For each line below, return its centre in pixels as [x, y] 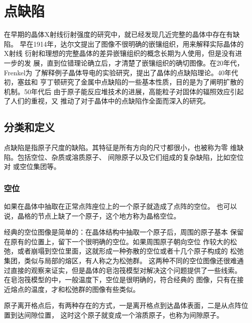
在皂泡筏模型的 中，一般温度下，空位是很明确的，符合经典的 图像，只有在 [120, 280]
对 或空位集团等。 [32, 166]
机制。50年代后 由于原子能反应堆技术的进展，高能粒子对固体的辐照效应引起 [124, 91]
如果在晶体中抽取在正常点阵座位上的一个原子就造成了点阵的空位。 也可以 [120, 206]
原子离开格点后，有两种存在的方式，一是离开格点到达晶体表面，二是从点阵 [123, 305]
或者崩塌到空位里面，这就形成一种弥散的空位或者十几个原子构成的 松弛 [130, 251]
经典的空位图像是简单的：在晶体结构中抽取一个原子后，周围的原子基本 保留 [124, 232]
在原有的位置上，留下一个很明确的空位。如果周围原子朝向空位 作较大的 [117, 241]
